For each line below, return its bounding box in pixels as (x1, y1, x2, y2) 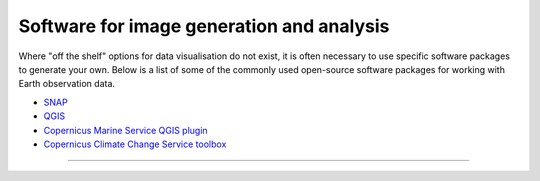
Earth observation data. (18, 78, 115, 90)
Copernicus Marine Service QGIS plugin (43, 124, 209, 136)
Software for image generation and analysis (18, 15, 390, 37)
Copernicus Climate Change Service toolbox (43, 138, 227, 150)
